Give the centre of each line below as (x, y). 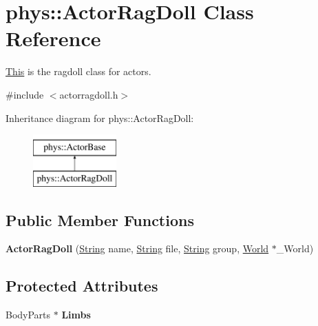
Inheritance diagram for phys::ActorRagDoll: (100, 118)
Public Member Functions (100, 220)
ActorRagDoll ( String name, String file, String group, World (137, 248)
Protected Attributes (82, 286)
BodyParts (28, 315)
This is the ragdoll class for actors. (78, 71)
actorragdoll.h (89, 94)
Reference (53, 38)
